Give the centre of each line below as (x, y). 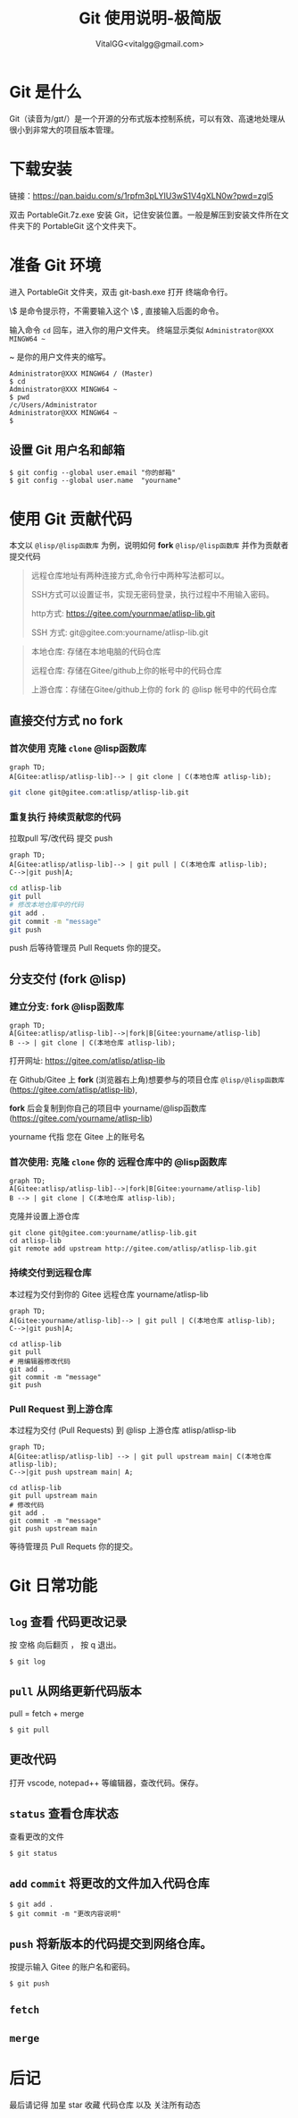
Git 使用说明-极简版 (150, 18)
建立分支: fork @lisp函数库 (67, 1006)
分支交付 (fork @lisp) (68, 979)
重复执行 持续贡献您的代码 (66, 817)
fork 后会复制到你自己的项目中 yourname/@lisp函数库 (108, 1108)
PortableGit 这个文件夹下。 (91, 225)
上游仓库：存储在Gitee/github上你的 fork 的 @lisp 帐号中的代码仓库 (154, 690)
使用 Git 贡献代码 (71, 519)
